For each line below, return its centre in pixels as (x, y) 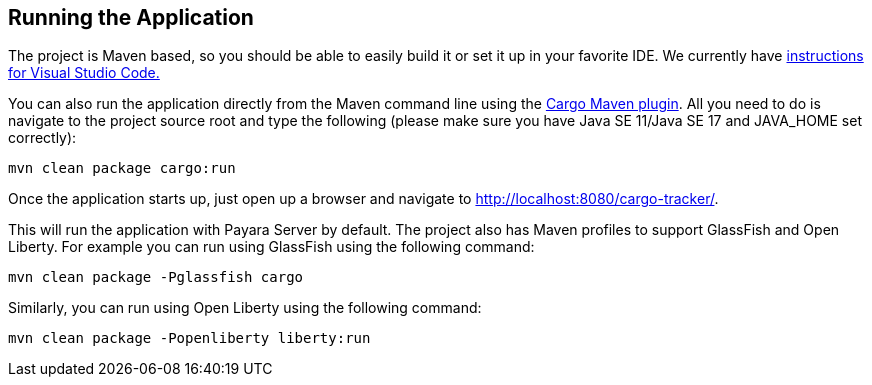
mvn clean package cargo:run (122, 168)
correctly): (42, 138)
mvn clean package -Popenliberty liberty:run (189, 338)
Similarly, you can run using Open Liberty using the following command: (245, 308)
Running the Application (131, 17)
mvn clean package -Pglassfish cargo (156, 277)
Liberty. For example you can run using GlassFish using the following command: (271, 247)
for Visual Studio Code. (84, 73)
